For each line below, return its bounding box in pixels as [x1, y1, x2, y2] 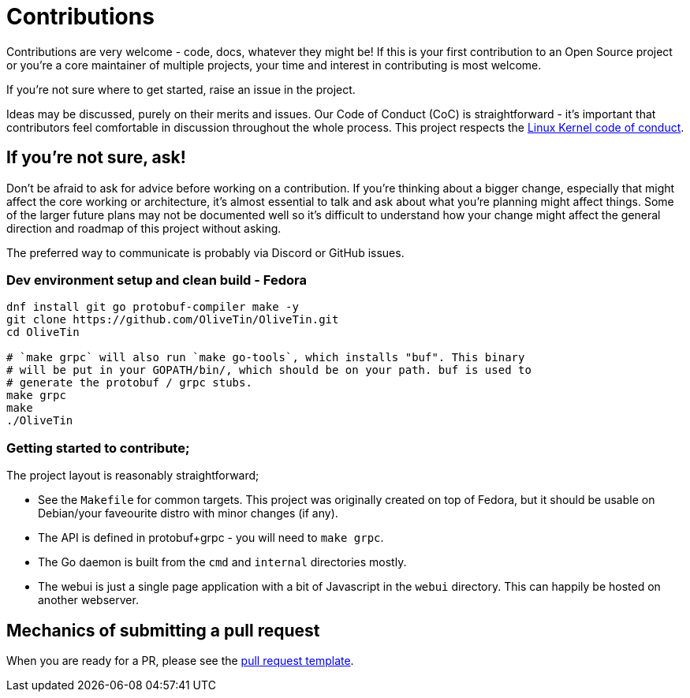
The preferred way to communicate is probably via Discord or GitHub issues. [6, 245, 405, 259]
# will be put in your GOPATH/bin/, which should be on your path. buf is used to [6, 364, 531, 377]
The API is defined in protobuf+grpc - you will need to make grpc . [38, 531, 384, 545]
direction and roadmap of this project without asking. [6, 221, 282, 235]
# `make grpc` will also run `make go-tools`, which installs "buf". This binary [6, 351, 525, 364]
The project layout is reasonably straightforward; [6, 468, 259, 483]
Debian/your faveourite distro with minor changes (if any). [38, 506, 338, 521]
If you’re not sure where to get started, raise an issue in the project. [6, 82, 356, 96]
